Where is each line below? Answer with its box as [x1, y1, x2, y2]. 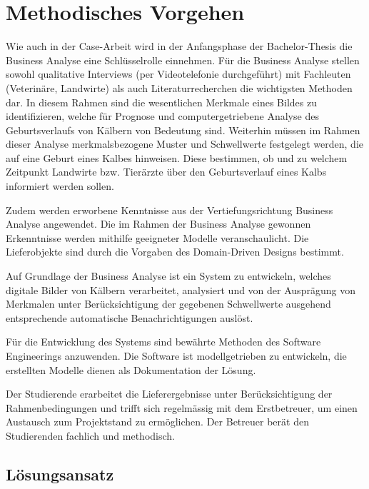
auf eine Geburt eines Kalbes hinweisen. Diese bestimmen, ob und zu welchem [6, 150, 348, 165]
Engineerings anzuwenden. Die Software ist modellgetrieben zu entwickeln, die [6, 348, 347, 363]
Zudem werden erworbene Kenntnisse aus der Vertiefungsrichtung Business [6, 202, 333, 217]
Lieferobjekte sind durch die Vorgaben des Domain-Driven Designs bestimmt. [6, 244, 344, 259]
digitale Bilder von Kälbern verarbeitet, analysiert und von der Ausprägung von [6, 282, 355, 297]
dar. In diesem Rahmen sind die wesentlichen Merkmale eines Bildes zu [6, 94, 317, 109]
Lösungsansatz [6, 463, 114, 485]
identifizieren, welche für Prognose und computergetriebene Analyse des [6, 109, 319, 123]
